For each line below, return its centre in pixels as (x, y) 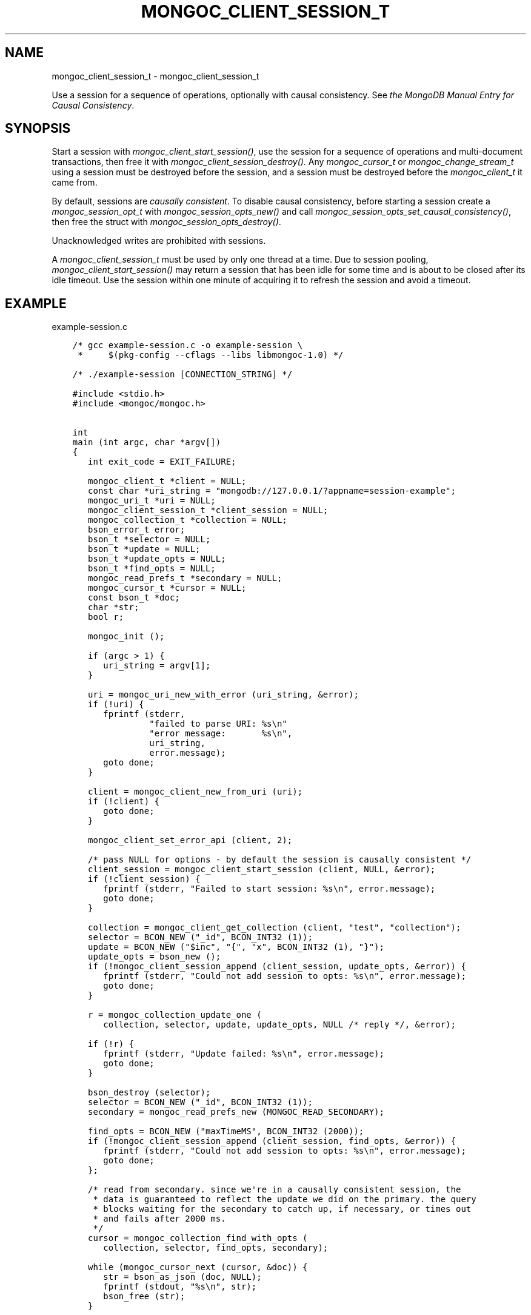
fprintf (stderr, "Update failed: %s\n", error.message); (244, 1054)
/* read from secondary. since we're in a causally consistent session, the (275, 1190)
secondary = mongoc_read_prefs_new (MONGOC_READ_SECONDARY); (236, 1112)
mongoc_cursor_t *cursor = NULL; (167, 588)
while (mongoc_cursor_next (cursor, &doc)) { (198, 1267)
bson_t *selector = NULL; (149, 540)
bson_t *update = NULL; (144, 549)
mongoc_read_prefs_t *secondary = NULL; (185, 578)
